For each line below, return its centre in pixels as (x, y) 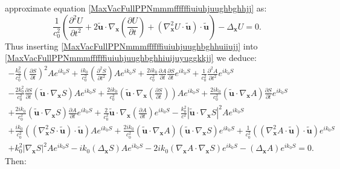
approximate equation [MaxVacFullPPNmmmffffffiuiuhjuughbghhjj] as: (136, 8)
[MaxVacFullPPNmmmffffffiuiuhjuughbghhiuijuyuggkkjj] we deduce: (131, 58)
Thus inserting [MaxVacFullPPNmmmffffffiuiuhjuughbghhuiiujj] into (131, 46)
